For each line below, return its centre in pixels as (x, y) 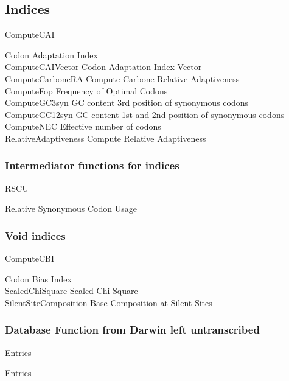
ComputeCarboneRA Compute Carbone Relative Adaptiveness (122, 78)
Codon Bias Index (38, 278)
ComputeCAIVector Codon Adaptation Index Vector (103, 67)
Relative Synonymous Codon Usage (71, 208)
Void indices (35, 235)
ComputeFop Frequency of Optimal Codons (86, 90)
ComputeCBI (30, 258)
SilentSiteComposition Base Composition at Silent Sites (109, 302)
